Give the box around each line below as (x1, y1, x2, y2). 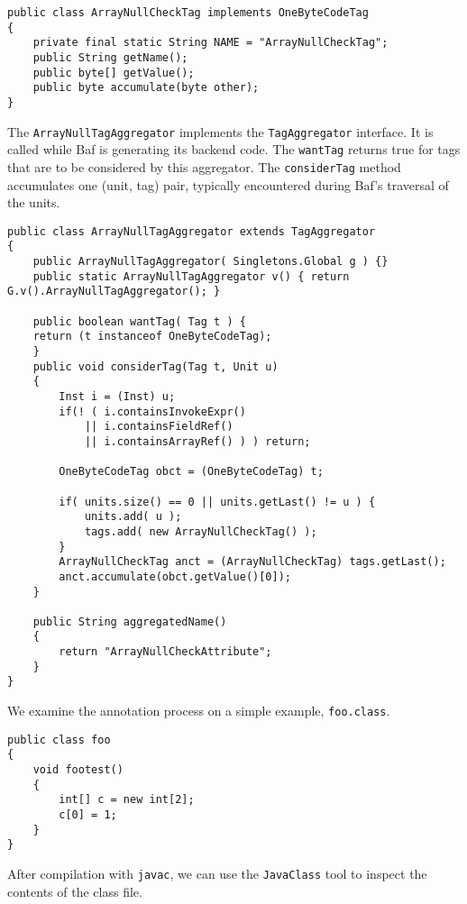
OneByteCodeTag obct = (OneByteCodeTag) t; (59, 465, 324, 479)
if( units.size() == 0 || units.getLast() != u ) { (59, 495, 376, 508)
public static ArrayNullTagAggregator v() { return (32, 269, 350, 283)
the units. (7, 193, 60, 212)
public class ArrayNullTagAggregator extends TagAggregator (7, 224, 376, 238)
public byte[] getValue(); (32, 66, 195, 79)
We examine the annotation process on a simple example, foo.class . (7, 701, 390, 720)
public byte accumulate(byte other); (32, 81, 260, 95)
